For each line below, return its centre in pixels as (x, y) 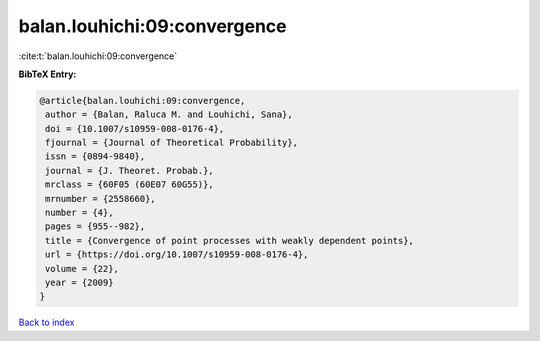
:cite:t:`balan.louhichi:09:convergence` (98, 56)
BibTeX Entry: (47, 74)
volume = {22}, (82, 268)
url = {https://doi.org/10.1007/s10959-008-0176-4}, (177, 254)
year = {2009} (79, 282)
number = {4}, (79, 213)
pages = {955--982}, (95, 226)
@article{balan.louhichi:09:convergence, (142, 100)
